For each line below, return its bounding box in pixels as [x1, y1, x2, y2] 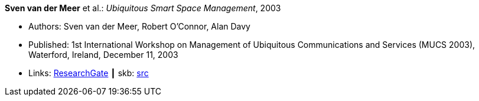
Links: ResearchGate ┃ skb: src [28, 68, 149, 78]
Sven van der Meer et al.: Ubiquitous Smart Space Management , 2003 [5, 3, 281, 13]
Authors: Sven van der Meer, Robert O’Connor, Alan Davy [28, 21, 250, 31]
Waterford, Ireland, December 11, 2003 [28, 50, 178, 60]
